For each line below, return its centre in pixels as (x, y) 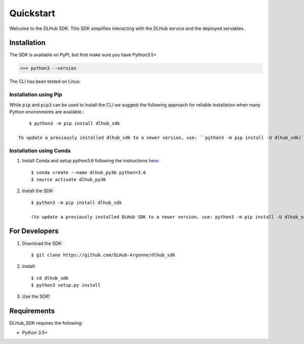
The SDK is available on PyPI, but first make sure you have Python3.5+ (83, 55)
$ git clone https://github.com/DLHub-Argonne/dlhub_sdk (103, 255)
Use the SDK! (36, 296)
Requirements (32, 311)
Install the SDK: (38, 191)
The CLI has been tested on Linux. (45, 82)
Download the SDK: (42, 243)
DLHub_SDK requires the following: (46, 323)
